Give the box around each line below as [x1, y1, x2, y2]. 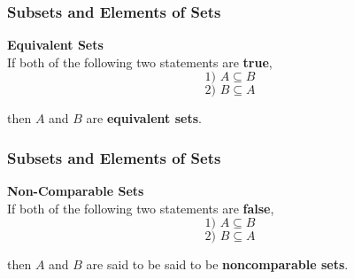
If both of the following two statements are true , [7, 52, 273, 71]
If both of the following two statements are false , [7, 198, 274, 217]
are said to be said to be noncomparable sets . [86, 255, 349, 274]
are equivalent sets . [86, 109, 202, 128]
